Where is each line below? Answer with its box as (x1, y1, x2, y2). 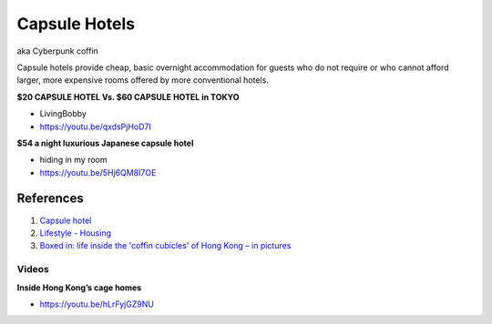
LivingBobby (39, 108, 87, 119)
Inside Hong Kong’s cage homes (16, 282, 142, 293)
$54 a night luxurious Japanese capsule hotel (16, 137, 194, 148)
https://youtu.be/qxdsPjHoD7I (39, 121, 152, 132)
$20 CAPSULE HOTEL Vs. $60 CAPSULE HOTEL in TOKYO (16, 91, 241, 102)
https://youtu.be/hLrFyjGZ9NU (39, 299, 155, 309)
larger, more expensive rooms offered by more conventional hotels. (16, 75, 269, 86)
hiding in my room (39, 155, 108, 166)
